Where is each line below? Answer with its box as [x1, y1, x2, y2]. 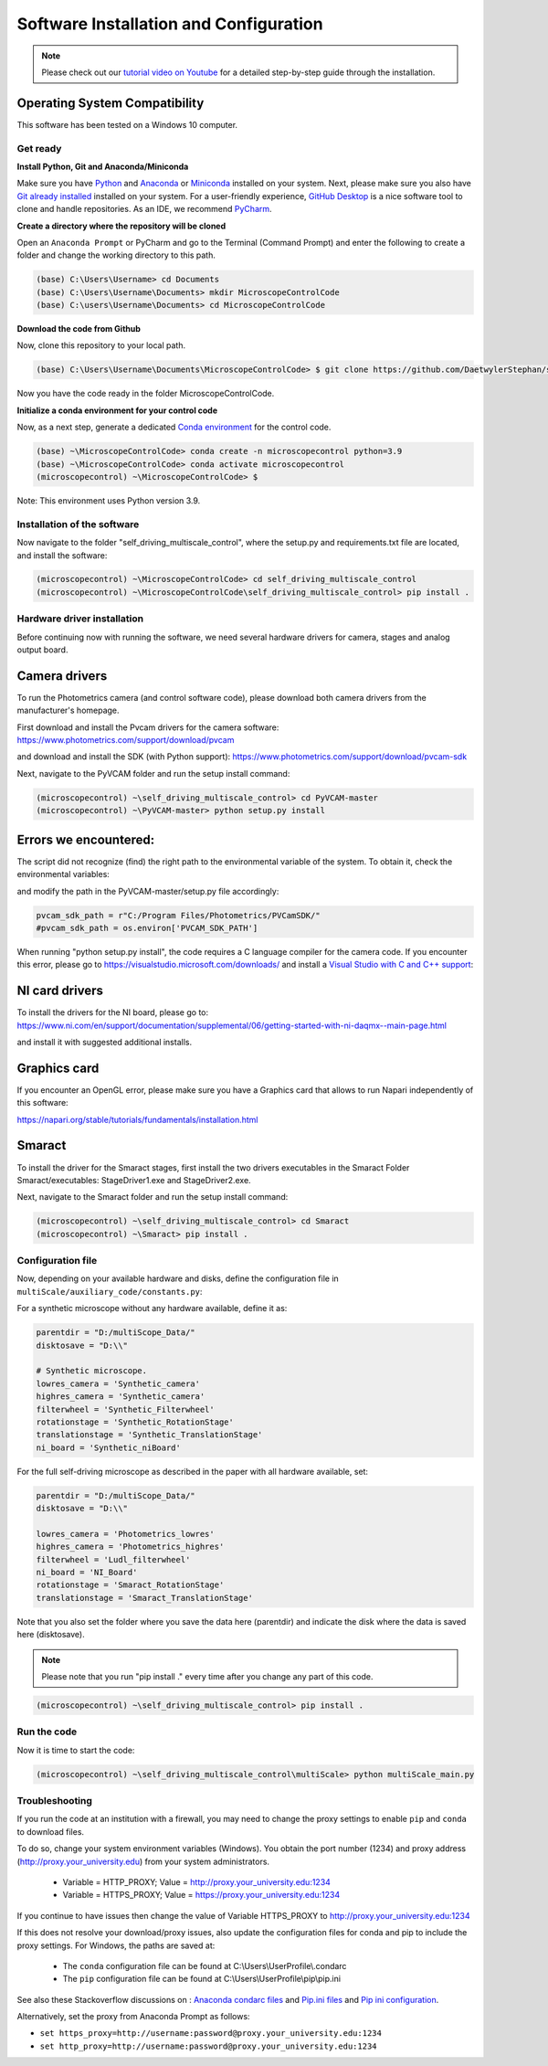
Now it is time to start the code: [16, 1744, 135, 1755]
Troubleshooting [16, 1795, 93, 1807]
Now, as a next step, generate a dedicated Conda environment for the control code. [16, 421, 332, 433]
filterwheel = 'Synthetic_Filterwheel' [36, 1404, 215, 1414]
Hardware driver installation [16, 612, 144, 625]
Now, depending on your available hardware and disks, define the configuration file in [16, 1273, 340, 1284]
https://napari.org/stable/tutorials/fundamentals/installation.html [16, 1114, 258, 1125]
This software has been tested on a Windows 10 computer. [16, 119, 237, 130]
